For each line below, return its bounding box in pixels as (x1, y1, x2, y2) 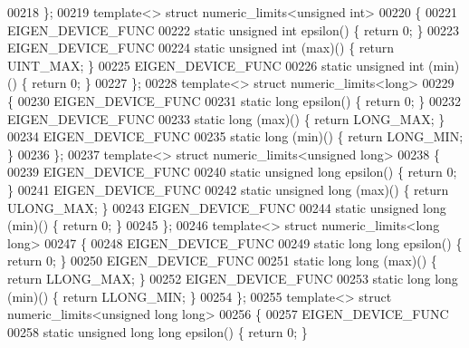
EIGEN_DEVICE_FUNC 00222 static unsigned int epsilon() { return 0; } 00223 (7, 20, 460, 39)
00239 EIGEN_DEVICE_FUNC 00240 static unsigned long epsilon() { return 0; (7, 162, 457, 181)
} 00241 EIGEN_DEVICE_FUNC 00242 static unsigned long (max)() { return (7, 179, 449, 198)
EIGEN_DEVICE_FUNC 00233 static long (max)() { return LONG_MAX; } (7, 109, 445, 128)
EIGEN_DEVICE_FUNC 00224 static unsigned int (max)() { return (7, 38, 395, 57)
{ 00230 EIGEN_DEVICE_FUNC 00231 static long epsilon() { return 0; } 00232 (7, 91, 461, 110)
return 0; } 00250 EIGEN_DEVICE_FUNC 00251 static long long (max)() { (7, 251, 437, 270)
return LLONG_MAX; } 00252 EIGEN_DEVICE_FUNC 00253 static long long (7, 268, 458, 287)
